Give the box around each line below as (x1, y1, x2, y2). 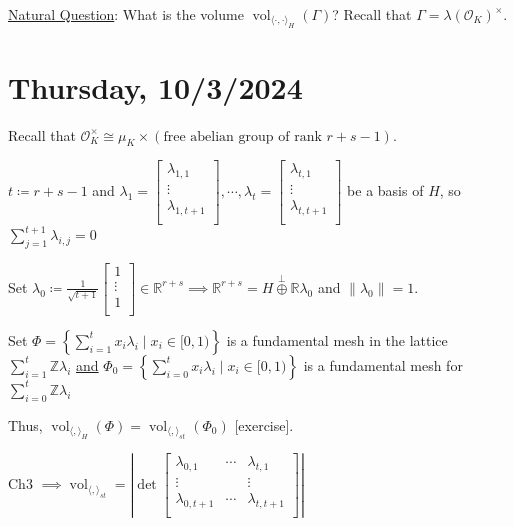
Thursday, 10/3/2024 (8, 66, 303, 107)
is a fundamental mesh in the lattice (226, 329, 448, 350)
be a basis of (347, 180, 424, 201)
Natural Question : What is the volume (8, 4, 244, 24)
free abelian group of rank (163, 129, 322, 144)
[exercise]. (234, 414, 294, 435)
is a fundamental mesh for (303, 354, 463, 375)
